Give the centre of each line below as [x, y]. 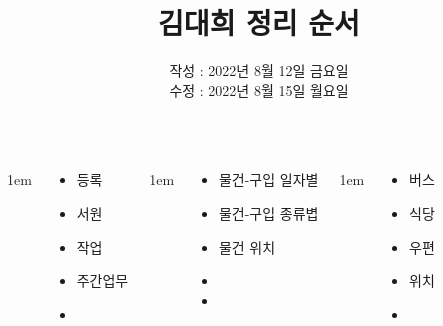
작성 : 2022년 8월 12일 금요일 [259, 70]
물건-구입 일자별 [268, 179]
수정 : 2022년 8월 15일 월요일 [259, 89]
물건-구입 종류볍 [268, 212]
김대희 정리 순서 [259, 22]
